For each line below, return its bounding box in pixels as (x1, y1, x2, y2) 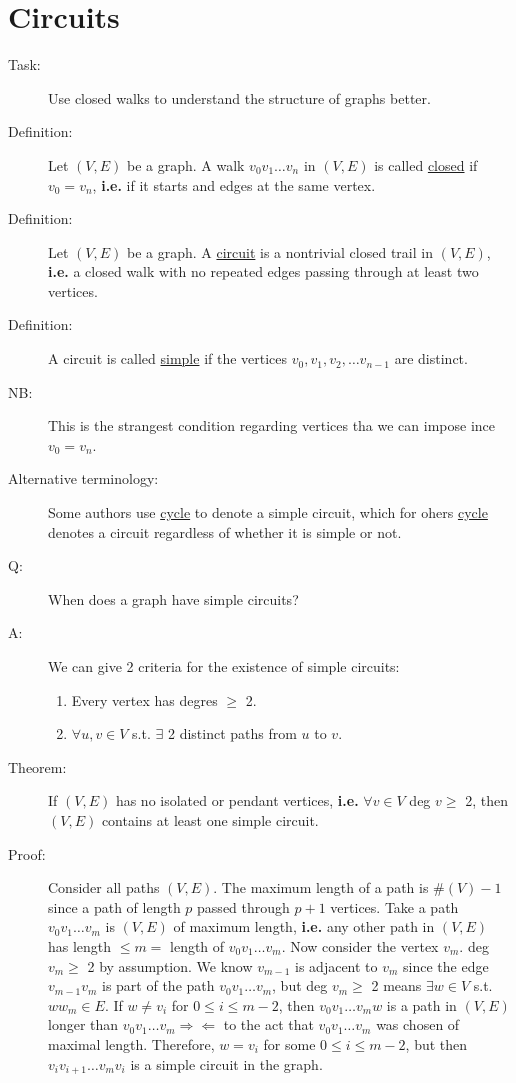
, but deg (272, 975, 328, 996)
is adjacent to (295, 955, 378, 976)
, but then (405, 1033, 468, 1054)
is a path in (386, 994, 457, 1015)
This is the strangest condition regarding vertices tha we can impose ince (48, 415, 496, 436)
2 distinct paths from (167, 723, 297, 744)
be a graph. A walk (126, 154, 245, 175)
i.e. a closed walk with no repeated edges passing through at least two (48, 261, 479, 282)
